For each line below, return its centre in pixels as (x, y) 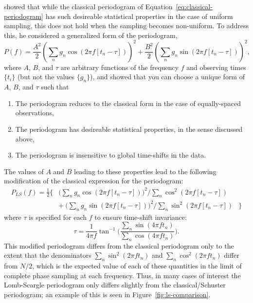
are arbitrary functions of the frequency (119, 67)
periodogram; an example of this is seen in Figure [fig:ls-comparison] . (107, 294)
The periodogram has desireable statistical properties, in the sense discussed (129, 129)
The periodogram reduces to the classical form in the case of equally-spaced (128, 103)
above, (25, 138)
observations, (35, 113)
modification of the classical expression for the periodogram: (94, 181)
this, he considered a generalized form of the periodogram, (91, 35)
